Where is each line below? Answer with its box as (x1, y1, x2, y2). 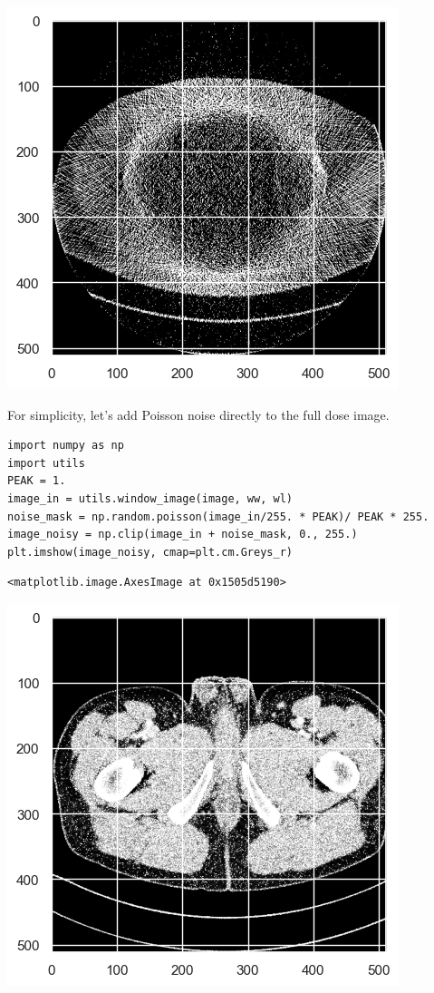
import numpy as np (7, 439, 124, 453)
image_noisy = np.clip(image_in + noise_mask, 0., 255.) (7, 528, 358, 541)
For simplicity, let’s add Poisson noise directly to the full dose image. (7, 404, 390, 423)
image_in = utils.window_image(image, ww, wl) (7, 492, 293, 505)
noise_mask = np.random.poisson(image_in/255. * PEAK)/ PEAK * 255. (7, 510, 429, 523)
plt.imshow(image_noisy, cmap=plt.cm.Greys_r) (7, 545, 293, 559)
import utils (7, 456, 85, 470)
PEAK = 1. (7, 474, 66, 488)
